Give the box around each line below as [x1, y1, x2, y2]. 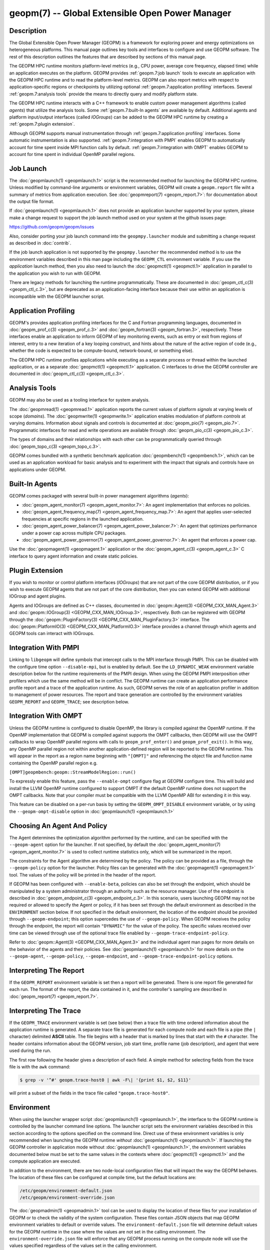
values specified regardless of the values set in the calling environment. [9, 1242, 157, 1248]
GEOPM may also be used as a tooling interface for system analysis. [9, 397, 150, 403]
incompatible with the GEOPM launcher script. [9, 293, 104, 299]
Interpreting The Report [9, 966, 84, 974]
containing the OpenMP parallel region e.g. [9, 760, 97, 766]
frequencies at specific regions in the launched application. [21, 515, 144, 522]
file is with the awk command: [9, 1063, 70, 1069]
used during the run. [9, 1047, 51, 1053]
